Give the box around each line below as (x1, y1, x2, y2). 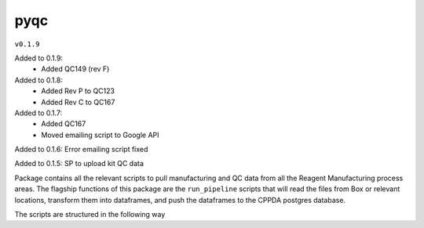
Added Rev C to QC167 (41, 97, 115, 107)
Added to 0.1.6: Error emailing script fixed (14, 145, 148, 154)
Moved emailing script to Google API (41, 130, 160, 139)
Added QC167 (41, 119, 86, 128)
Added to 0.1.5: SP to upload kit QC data (14, 159, 144, 168)
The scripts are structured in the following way (14, 210, 166, 219)
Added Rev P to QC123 (41, 86, 115, 96)
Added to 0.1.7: (14, 108, 63, 118)
